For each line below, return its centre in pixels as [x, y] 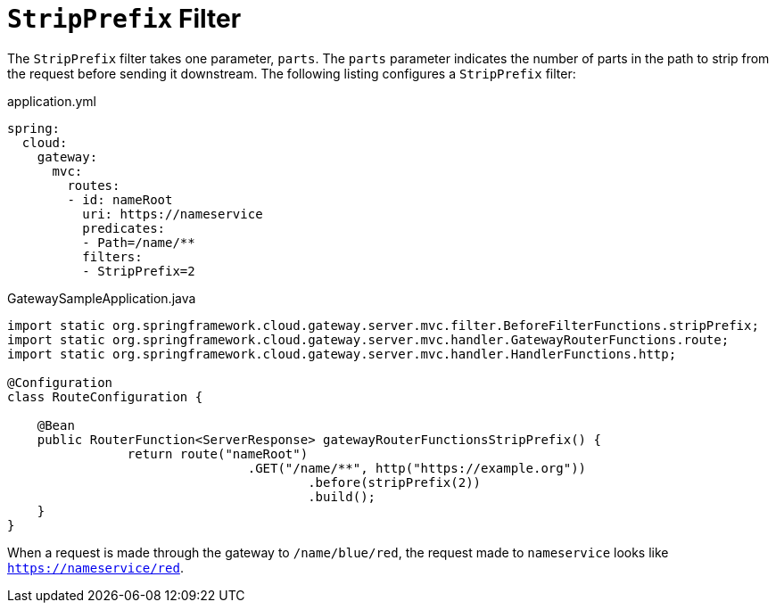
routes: [94, 185]
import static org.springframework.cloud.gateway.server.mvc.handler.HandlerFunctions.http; [342, 354]
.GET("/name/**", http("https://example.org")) [417, 468]
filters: [112, 256]
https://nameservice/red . [95, 567]
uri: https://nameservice [173, 214]
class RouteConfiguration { [105, 396]
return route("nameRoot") [218, 453]
